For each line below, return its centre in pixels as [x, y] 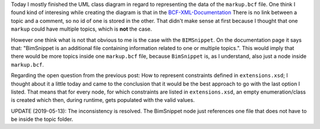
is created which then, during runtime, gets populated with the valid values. [103, 100]
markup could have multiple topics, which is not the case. [81, 29]
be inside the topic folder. [42, 119]
